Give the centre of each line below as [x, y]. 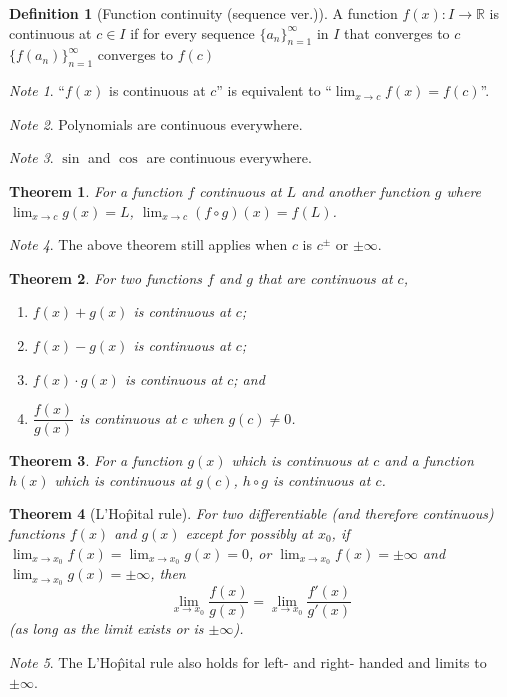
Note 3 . [31, 157]
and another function [365, 190]
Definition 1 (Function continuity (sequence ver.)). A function [203, 13]
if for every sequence [192, 32]
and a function [429, 460]
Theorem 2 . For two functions [106, 277]
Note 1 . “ [37, 90]
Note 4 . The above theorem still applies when [148, 244]
